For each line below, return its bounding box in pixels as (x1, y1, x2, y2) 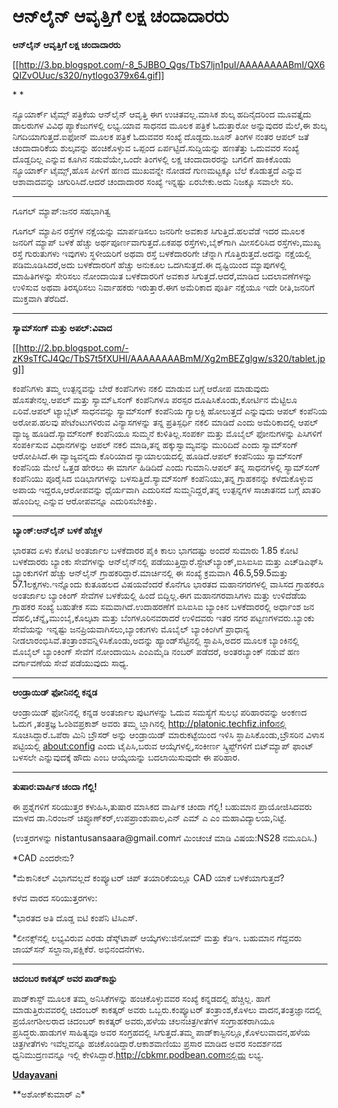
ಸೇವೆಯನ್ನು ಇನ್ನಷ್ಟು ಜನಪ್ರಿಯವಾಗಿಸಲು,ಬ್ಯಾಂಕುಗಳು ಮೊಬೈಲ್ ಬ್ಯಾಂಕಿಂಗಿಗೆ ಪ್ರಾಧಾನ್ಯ (12, 623, 250, 635)
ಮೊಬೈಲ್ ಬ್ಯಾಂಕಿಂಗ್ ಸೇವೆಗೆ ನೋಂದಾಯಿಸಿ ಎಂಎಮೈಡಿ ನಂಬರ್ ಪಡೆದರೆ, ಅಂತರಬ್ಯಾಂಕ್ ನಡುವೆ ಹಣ (12, 645, 300, 657)
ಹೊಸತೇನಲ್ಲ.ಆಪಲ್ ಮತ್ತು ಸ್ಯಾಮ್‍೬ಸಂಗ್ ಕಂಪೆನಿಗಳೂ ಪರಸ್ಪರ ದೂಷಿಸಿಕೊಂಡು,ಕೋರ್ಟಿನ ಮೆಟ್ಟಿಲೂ (12, 393, 298, 405)
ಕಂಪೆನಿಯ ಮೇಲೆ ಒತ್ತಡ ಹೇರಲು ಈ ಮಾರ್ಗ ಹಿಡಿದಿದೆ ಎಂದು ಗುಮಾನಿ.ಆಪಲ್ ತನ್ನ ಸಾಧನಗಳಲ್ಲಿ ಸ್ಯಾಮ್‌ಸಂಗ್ (12, 461, 321, 473)
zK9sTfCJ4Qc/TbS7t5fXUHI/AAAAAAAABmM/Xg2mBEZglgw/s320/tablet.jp (12, 352, 326, 364)
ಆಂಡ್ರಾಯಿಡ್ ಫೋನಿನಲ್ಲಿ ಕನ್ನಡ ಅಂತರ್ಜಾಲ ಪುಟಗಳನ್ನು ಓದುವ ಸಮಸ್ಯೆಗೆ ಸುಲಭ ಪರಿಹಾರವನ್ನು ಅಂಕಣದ (12, 706, 307, 718)
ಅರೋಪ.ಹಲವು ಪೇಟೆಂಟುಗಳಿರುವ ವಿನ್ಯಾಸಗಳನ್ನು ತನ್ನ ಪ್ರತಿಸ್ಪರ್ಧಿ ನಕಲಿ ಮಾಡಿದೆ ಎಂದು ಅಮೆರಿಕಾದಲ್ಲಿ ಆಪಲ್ (12, 416, 319, 428)
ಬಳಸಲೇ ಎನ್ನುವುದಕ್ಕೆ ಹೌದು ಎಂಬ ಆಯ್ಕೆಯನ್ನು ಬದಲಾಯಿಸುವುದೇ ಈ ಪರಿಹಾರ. (12, 751, 240, 763)
